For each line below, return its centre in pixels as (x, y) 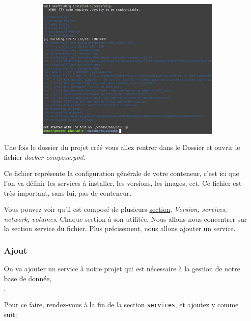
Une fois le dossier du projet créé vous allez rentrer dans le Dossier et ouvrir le (122, 147)
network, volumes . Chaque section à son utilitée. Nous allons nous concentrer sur (125, 219)
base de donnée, (28, 278)
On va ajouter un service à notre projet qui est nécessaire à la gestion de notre (122, 269)
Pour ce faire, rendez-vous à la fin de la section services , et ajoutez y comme (121, 305)
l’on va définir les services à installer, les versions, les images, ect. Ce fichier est (123, 183)
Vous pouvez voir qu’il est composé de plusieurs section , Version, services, (116, 209)
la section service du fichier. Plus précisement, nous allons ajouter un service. (120, 228)
